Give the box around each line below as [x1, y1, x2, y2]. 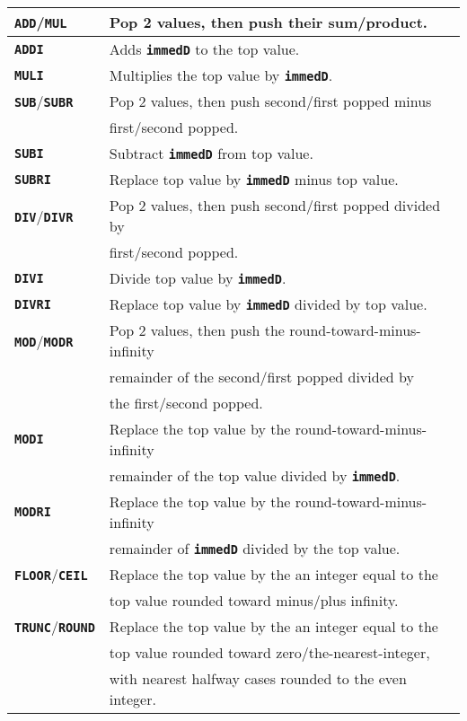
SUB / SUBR [14, 91, 74, 111]
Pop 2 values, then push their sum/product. [109, 12, 427, 32]
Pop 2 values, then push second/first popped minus [109, 91, 432, 111]
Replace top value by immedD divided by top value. [109, 294, 427, 314]
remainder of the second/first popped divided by [109, 366, 414, 387]
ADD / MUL [14, 12, 67, 32]
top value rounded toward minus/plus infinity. [109, 590, 399, 611]
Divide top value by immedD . [109, 268, 286, 288]
